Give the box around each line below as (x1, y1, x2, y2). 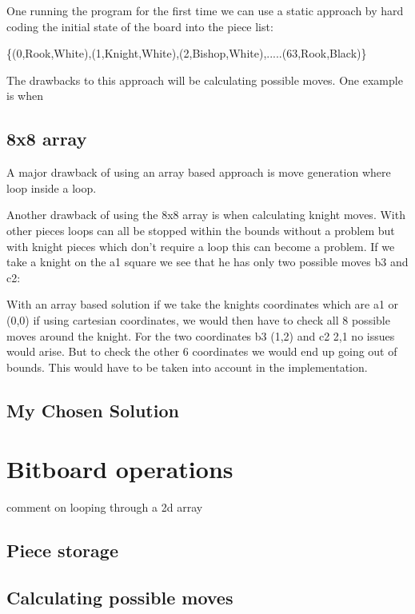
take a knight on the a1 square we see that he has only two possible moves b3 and (6, 253, 409, 270)
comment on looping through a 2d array (6, 499, 203, 516)
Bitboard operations (6, 453, 233, 485)
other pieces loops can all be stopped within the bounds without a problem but (6, 221, 395, 238)
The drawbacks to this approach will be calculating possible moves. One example (6, 71, 403, 88)
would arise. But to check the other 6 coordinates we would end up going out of (6, 343, 397, 360)
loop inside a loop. (6, 179, 97, 196)
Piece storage (6, 538, 118, 563)
